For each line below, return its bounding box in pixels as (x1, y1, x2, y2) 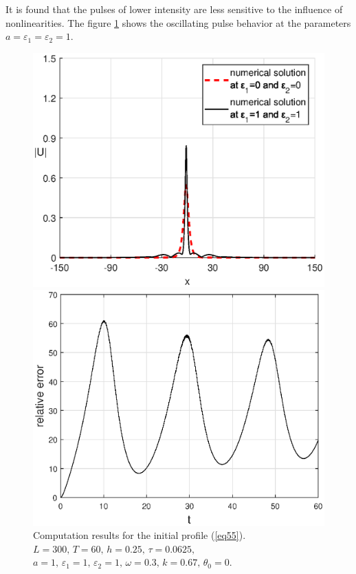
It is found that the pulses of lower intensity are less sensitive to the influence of (5, 2, 343, 16)
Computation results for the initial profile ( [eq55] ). (33, 528, 246, 542)
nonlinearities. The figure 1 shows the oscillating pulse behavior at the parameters (5, 15, 351, 30)
